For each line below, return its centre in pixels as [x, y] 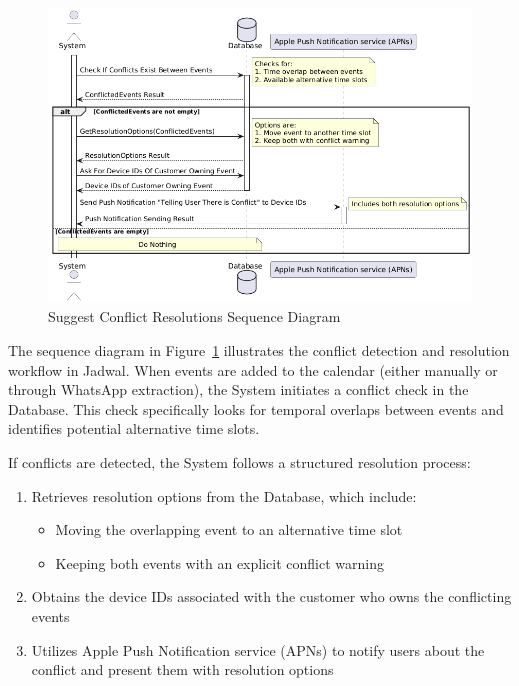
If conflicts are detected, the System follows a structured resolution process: [239, 462]
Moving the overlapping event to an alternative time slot [229, 529]
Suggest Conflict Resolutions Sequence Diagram [194, 316]
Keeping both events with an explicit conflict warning [219, 562]
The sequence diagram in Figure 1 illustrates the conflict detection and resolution [259, 350]
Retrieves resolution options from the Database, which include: [224, 495]
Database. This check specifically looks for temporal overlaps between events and [256, 408]
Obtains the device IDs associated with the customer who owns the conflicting [271, 596]
